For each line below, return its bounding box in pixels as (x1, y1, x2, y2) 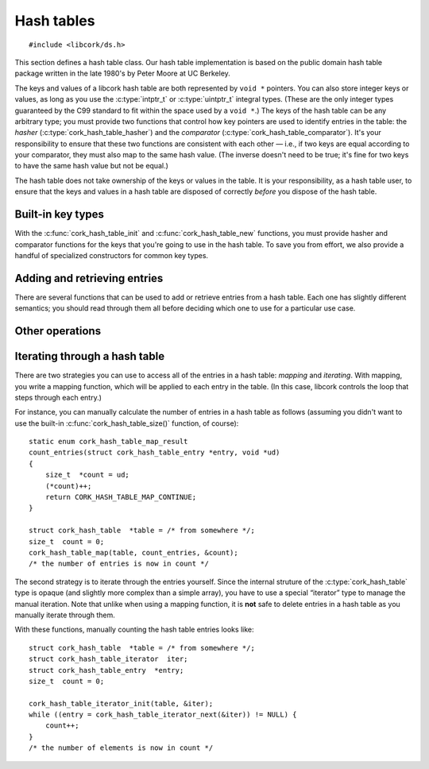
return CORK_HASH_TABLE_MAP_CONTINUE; (44, 493, 197, 502)
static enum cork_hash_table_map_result (29, 437, 188, 446)
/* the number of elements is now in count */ (29, 744, 214, 752)
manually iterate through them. (14, 610, 115, 620)
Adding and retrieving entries (14, 271, 164, 285)
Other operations (14, 324, 102, 338)
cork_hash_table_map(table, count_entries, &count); (29, 548, 238, 557)
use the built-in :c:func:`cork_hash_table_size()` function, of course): (14, 418, 239, 428)
